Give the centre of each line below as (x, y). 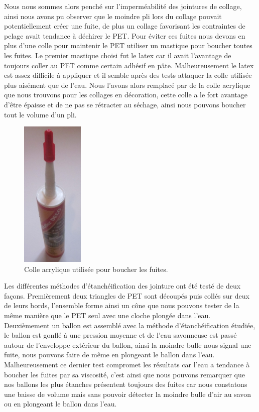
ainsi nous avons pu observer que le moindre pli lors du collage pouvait (113, 16)
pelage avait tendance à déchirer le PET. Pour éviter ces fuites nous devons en (125, 35)
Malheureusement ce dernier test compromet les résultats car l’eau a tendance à (127, 364)
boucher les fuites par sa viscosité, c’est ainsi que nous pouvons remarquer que (124, 374)
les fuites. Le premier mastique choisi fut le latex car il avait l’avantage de (118, 55)
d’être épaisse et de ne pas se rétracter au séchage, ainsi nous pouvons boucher (125, 104)
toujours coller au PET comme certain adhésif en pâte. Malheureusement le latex (129, 65)
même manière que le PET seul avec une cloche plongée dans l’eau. (107, 315)
